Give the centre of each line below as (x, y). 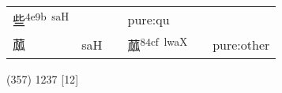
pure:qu (149, 19)
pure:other (241, 44)
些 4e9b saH (41, 19)
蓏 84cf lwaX (158, 45)
